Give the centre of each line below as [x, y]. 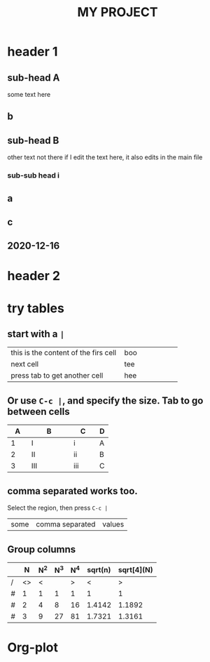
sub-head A [34, 78]
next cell [25, 364]
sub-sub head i [34, 176]
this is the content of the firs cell [64, 353]
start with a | [36, 334]
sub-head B [33, 140]
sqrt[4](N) [135, 569]
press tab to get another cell [57, 376]
